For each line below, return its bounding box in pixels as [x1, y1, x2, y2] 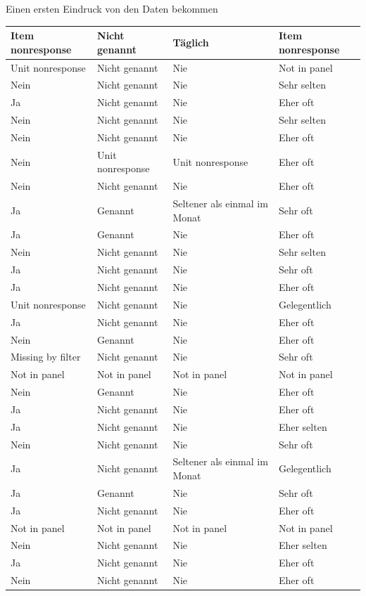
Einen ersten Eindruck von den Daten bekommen [6, 1, 218, 15]
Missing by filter [11, 349, 81, 364]
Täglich [172, 34, 209, 49]
